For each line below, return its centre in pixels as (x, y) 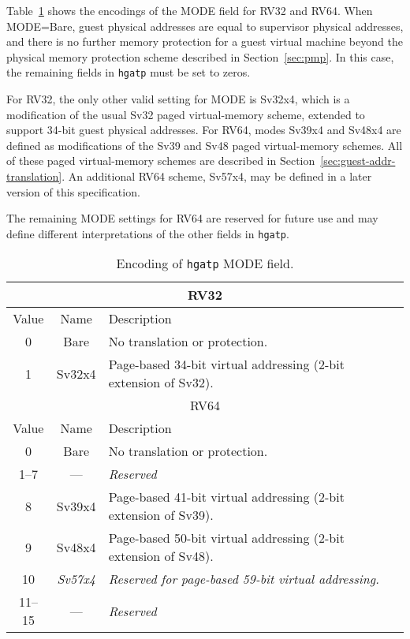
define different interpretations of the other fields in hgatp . (148, 233)
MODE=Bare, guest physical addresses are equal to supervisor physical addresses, (205, 26)
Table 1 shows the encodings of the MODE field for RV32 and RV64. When (190, 10)
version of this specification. (73, 191)
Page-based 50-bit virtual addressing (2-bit (226, 538)
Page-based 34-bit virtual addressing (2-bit (226, 364)
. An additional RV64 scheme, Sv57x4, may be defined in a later (217, 176)
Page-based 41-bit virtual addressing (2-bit (226, 497)
